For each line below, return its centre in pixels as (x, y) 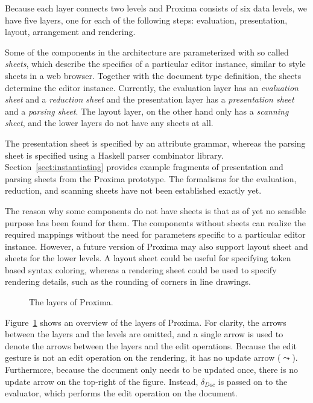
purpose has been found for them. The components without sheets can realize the (156, 222)
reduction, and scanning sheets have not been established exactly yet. (133, 190)
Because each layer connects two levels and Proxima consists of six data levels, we (156, 8)
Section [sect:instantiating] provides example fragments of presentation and (144, 167)
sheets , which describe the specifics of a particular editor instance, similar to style (155, 64)
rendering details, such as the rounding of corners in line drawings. (128, 281)
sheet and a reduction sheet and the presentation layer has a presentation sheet (150, 99)
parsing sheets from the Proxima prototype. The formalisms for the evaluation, (151, 178)
